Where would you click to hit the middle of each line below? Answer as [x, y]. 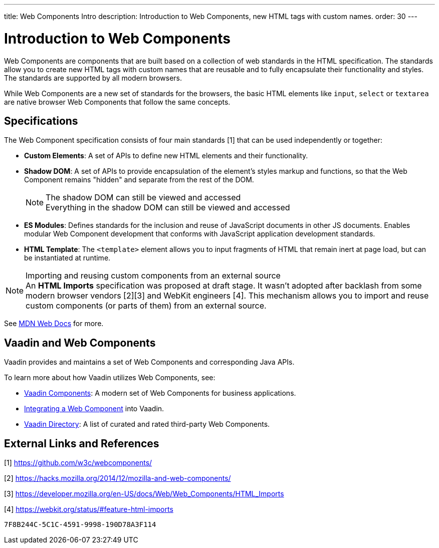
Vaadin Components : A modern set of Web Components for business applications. [160, 393]
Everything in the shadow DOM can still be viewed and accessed [168, 208]
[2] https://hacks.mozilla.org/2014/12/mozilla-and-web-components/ [118, 478]
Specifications [41, 121]
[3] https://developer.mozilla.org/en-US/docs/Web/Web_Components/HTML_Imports [144, 494]
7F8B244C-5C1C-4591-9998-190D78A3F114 [80, 525]
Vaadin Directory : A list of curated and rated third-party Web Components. [147, 424]
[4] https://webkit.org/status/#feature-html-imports [89, 509]
